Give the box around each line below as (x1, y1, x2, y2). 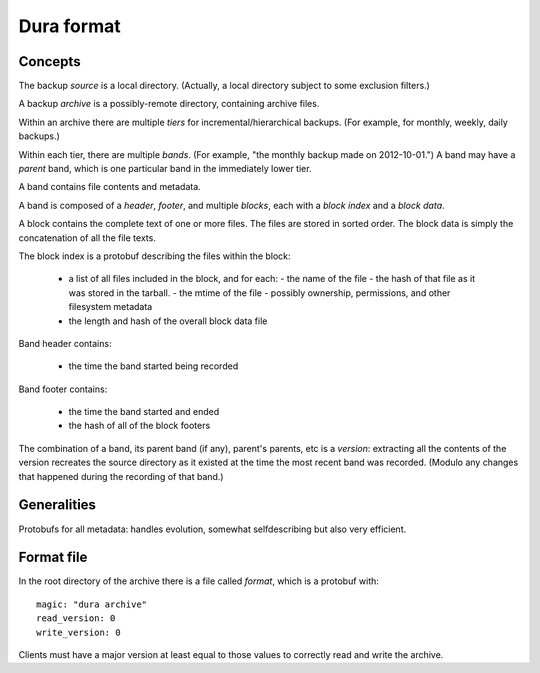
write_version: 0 (36, 626, 121, 638)
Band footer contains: (18, 383, 108, 395)
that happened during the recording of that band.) (18, 470, 224, 482)
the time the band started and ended (68, 406, 220, 418)
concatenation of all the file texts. (18, 231, 157, 244)
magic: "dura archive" (36, 598, 148, 610)
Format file (18, 549, 88, 566)
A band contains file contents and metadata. (18, 181, 202, 193)
